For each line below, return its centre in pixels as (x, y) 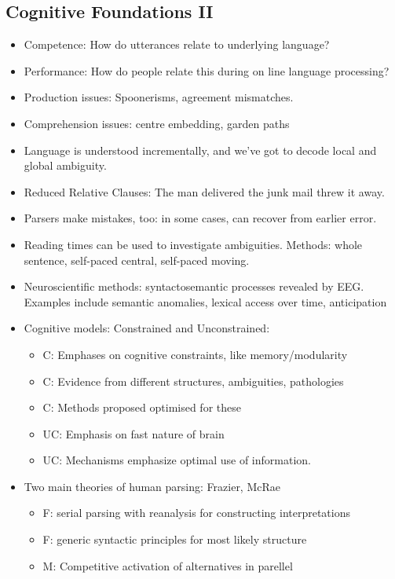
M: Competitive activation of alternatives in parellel (168, 565)
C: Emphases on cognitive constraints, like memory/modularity (195, 354)
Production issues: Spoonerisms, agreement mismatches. (159, 97)
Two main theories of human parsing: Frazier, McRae (152, 486)
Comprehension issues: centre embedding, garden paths (157, 123)
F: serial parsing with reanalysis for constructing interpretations (197, 513)
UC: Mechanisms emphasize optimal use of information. (177, 460)
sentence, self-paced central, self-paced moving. (137, 260)
